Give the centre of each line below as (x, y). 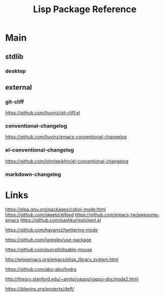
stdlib (14, 57)
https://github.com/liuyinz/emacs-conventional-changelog (66, 137)
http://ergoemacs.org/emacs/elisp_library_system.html (62, 259)
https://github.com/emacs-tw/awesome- (117, 214)
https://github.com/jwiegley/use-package (48, 240)
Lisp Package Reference (85, 9)
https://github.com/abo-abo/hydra (41, 269)
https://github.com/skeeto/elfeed (40, 214)
